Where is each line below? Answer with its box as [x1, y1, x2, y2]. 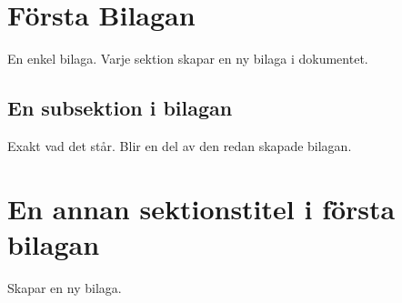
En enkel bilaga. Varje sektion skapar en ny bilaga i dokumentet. [7, 49, 368, 68]
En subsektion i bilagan [7, 94, 233, 122]
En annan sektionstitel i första [7, 189, 396, 227]
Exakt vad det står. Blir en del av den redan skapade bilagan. [7, 136, 352, 155]
